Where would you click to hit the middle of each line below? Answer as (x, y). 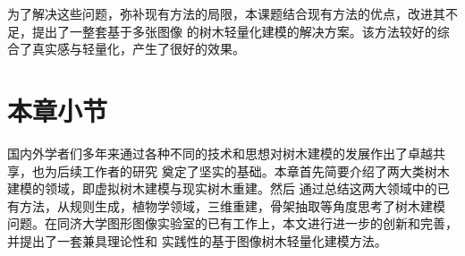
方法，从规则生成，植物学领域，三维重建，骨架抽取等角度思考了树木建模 (232, 205)
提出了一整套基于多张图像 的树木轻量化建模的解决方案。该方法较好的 (234, 31)
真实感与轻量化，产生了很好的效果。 (138, 49)
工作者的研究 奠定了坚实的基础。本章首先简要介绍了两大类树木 (266, 171)
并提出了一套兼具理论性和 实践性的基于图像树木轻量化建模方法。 (197, 240)
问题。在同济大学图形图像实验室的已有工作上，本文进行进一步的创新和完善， (232, 223)
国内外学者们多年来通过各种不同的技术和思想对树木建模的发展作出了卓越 (220, 153)
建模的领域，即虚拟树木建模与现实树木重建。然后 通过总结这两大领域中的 (222, 188)
